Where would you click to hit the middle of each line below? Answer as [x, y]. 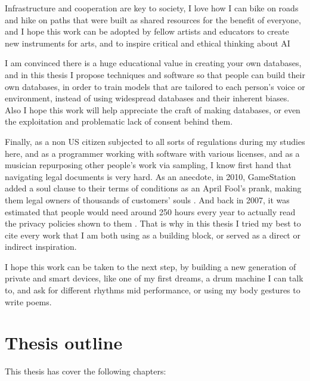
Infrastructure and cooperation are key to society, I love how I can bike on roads [152, 8]
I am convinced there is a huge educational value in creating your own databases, [153, 63]
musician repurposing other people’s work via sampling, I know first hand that [148, 165]
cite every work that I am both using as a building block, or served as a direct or [153, 235]
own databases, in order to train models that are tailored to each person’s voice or [155, 86]
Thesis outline [64, 343]
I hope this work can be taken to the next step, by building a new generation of [151, 266]
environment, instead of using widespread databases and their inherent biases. [147, 98]
